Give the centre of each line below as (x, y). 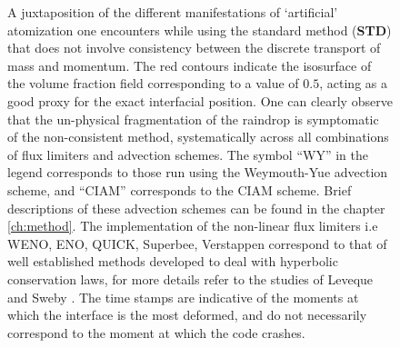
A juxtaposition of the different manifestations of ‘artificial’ (173, 12)
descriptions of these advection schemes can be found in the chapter (196, 208)
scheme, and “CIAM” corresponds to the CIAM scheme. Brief (180, 189)
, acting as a (353, 83)
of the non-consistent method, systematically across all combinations (198, 137)
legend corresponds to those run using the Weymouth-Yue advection (198, 172)
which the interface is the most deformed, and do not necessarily (187, 315)
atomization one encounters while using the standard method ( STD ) (200, 30)
